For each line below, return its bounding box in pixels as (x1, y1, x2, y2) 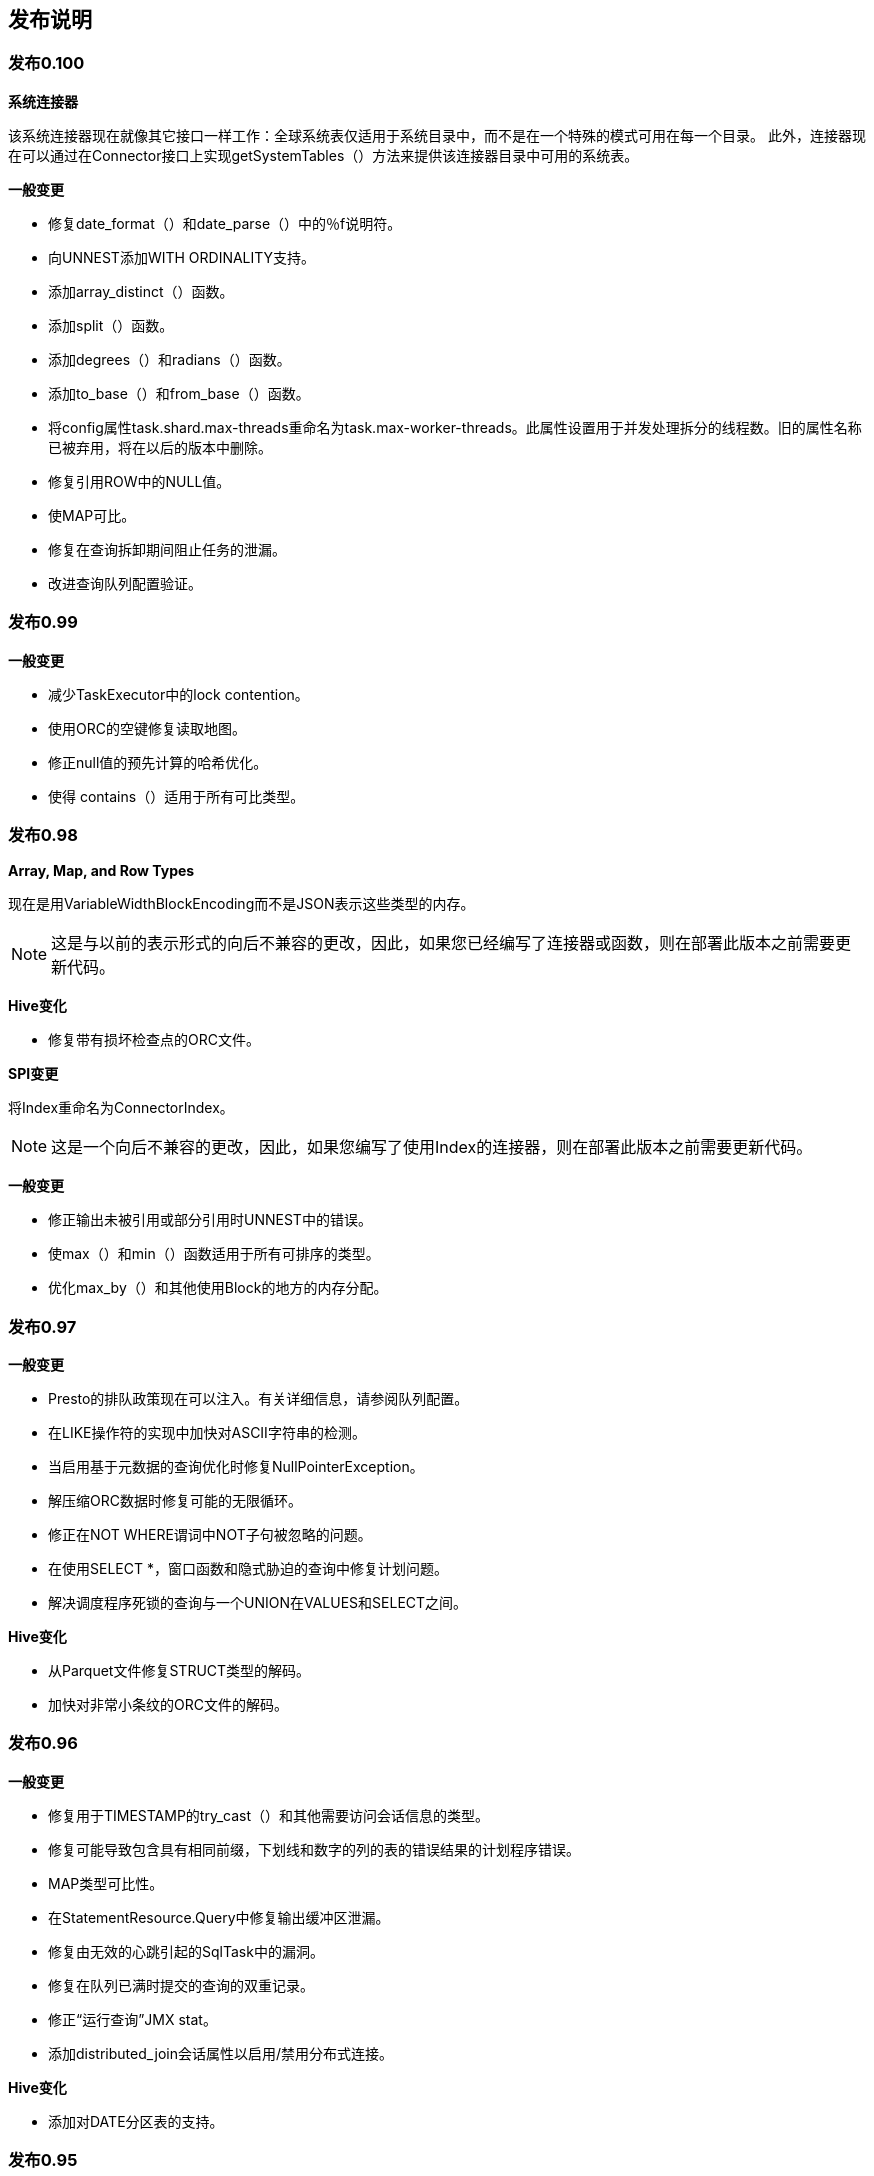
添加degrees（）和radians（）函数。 (48, 350, 291, 368)
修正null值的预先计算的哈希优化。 (48, 753, 268, 771)
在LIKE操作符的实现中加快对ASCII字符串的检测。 (48, 1424, 366, 1442)
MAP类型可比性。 (48, 1874, 164, 1892)
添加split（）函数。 (48, 316, 174, 334)
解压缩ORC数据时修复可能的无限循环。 (48, 1492, 302, 1510)
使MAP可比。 (48, 506, 136, 524)
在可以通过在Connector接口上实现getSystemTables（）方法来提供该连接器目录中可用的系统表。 (8, 146, 639, 164)
